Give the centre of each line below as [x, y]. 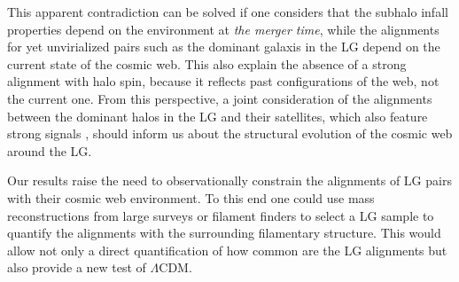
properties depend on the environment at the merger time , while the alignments [223, 29]
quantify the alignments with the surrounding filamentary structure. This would [224, 233]
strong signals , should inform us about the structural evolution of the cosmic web [230, 133]
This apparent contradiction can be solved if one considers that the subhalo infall [228, 12]
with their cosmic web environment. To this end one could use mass [191, 197]
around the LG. [50, 150]
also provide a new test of [77, 267]
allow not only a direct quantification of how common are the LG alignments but [227, 250]
